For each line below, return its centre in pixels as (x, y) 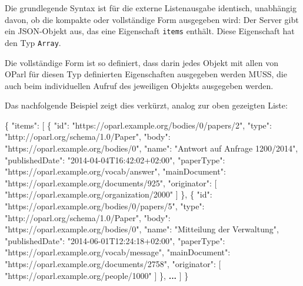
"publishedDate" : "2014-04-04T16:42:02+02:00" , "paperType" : (115, 160)
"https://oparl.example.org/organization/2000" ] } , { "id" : (109, 194)
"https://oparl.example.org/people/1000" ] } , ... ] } (97, 275)
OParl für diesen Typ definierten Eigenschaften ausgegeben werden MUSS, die (146, 74)
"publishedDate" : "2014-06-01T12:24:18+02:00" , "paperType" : (115, 240)
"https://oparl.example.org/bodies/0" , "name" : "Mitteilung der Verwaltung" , (142, 229)
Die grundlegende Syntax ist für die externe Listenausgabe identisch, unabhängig (151, 8)
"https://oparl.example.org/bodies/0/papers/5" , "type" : (105, 206)
